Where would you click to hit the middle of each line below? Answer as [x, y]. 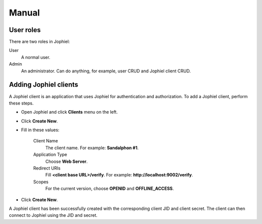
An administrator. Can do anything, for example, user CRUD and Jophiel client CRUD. [106, 71]
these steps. [21, 103]
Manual [25, 13]
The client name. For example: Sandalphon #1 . [92, 148]
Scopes [41, 182]
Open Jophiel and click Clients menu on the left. [69, 112]
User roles [25, 30]
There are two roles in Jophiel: [40, 42]
